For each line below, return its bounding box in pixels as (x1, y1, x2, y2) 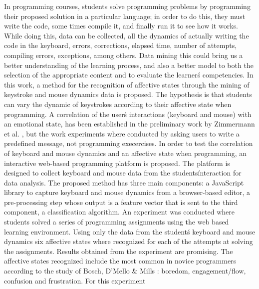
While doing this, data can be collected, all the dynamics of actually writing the (4, 30, 249, 40)
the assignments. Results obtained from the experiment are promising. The (4, 245, 233, 256)
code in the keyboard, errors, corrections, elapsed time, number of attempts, (4, 40, 237, 50)
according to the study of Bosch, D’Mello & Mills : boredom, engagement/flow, (4, 265, 246, 276)
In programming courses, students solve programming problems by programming (4, 1, 251, 11)
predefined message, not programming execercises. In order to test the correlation (4, 138, 253, 148)
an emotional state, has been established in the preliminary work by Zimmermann (4, 118, 255, 129)
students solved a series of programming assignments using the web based (4, 216, 229, 227)
